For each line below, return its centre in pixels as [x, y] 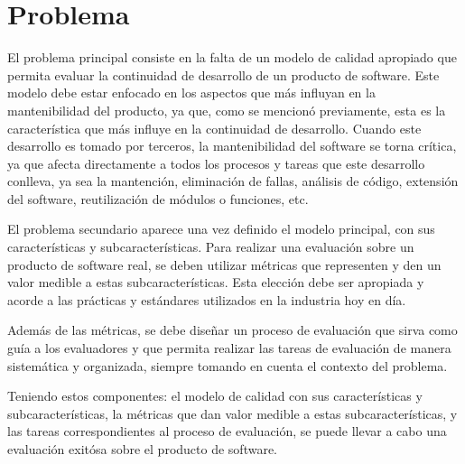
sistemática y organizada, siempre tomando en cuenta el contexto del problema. [228, 365]
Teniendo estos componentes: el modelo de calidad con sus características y [215, 396]
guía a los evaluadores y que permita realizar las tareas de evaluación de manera [229, 348]
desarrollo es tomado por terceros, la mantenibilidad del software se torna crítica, [232, 146]
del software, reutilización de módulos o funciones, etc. [158, 198]
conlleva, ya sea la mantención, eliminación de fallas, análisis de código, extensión [233, 181]
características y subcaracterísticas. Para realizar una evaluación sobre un [211, 247]
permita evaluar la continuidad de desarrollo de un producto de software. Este [223, 74]
